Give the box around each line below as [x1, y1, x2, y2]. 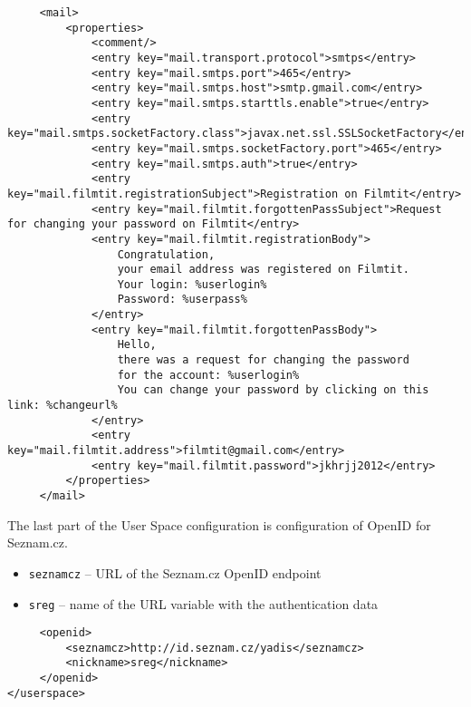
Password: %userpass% [117, 293, 247, 306]
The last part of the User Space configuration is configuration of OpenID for [7, 515, 431, 534]
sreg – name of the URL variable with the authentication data [28, 594, 379, 613]
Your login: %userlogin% [117, 277, 267, 291]
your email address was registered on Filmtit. [117, 263, 409, 276]
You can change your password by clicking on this [117, 383, 429, 397]
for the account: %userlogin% [117, 368, 300, 382]
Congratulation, [117, 247, 216, 261]
